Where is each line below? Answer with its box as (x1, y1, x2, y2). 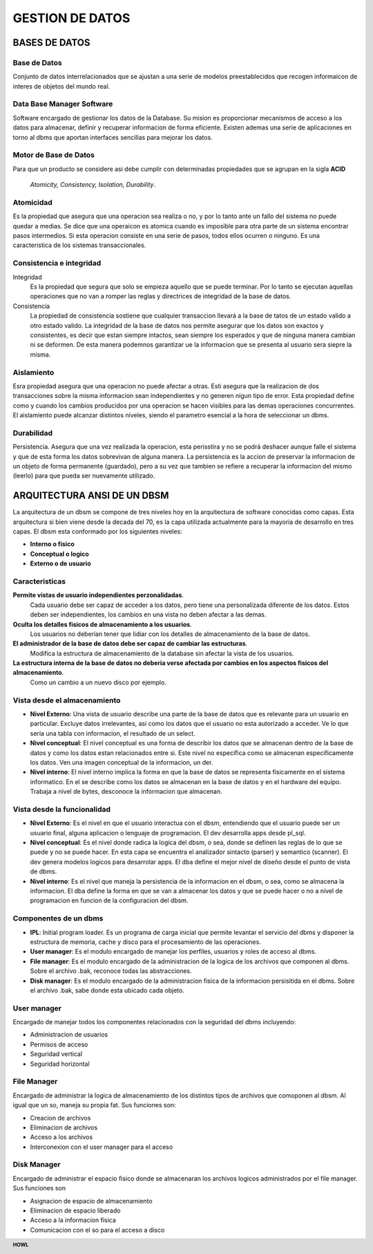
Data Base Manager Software (12, 99, 113, 109)
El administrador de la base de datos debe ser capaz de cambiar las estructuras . (12, 639, 248, 648)
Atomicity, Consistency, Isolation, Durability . (30, 181, 155, 189)
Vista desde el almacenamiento (12, 696, 121, 705)
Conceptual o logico (30, 549, 89, 558)
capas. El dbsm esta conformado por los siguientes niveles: (12, 527, 182, 536)
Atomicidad (12, 197, 53, 207)
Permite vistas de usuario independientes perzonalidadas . (12, 591, 184, 599)
